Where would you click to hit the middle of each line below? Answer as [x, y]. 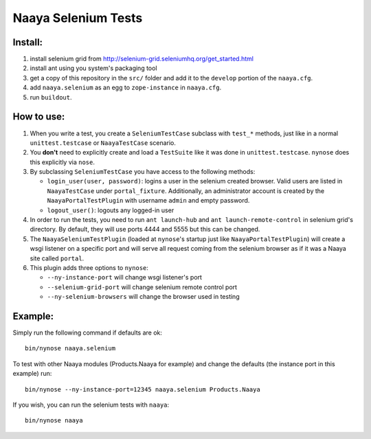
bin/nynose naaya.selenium [70, 348]
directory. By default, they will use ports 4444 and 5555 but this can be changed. [145, 229]
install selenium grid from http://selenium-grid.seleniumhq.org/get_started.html [142, 59]
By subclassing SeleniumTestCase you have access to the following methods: [143, 172]
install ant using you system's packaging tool [93, 68]
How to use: [39, 117]
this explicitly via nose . [63, 162]
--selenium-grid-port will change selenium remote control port [142, 287]
